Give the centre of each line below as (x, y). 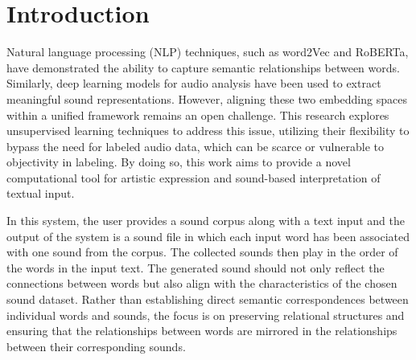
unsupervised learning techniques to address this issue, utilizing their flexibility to (208, 131)
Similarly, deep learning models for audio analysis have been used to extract (194, 83)
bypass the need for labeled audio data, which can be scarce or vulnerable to (195, 146)
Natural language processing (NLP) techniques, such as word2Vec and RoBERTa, (208, 52)
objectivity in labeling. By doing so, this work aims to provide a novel (179, 162)
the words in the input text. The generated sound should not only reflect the (196, 267)
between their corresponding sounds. (96, 346)
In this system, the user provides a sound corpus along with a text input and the (206, 221)
